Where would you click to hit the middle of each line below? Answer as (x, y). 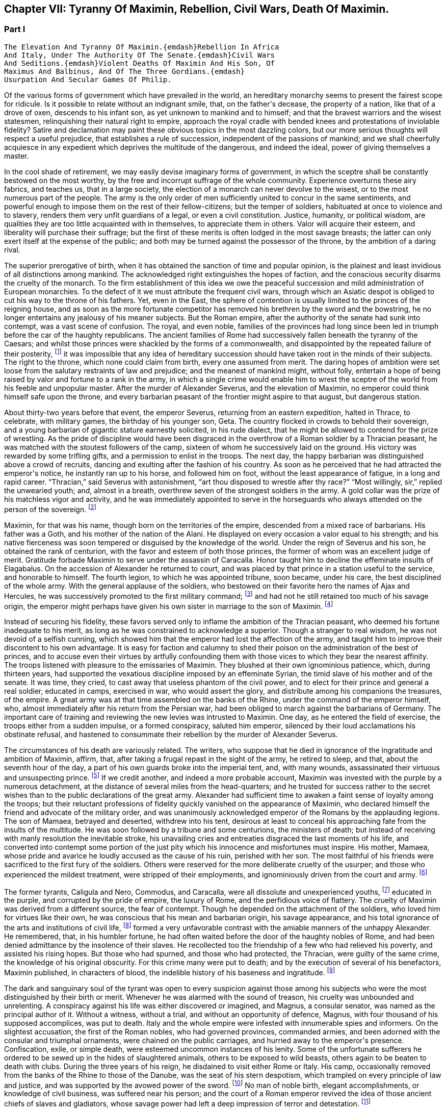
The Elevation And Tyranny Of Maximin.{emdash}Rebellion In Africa (142, 47)
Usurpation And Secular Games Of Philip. (88, 79)
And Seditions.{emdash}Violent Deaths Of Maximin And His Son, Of (140, 63)
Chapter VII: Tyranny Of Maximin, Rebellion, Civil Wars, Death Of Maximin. (197, 9)
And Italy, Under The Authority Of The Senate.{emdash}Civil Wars (140, 55)
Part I (15, 29)
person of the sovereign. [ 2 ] (50, 509)
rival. (12, 249)
